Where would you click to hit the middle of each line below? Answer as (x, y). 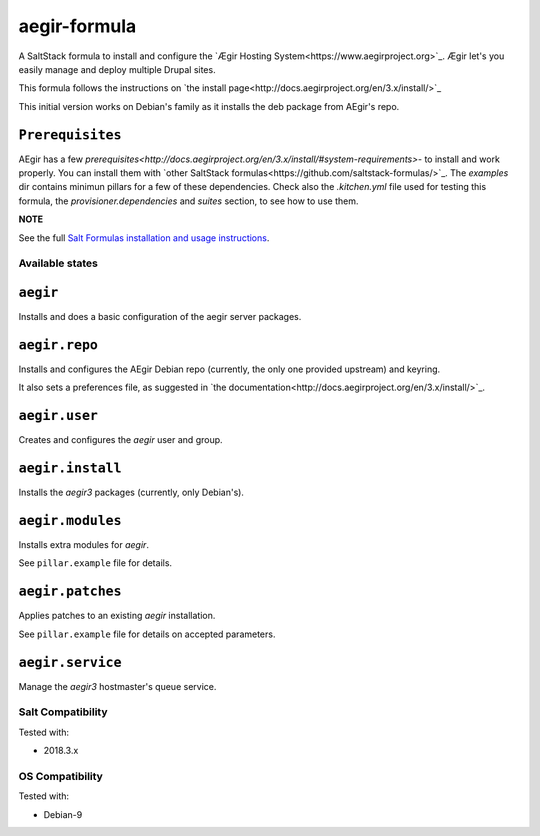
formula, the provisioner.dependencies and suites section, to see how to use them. (188, 201)
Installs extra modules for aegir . (84, 545)
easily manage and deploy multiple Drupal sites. (117, 69)
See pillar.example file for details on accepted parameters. (147, 634)
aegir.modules (70, 520)
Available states (58, 263)
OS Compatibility (61, 776)
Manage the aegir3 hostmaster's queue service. (117, 686)
